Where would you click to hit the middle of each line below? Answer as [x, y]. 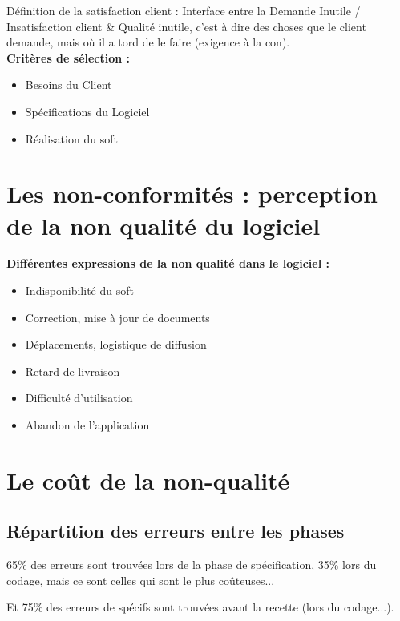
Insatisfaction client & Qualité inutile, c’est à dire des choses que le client [186, 26]
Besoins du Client [69, 85]
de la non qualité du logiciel [164, 225]
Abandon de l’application [87, 425]
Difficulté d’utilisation [79, 398]
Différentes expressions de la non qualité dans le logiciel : [168, 263]
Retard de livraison [73, 371]
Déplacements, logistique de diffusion [116, 344]
